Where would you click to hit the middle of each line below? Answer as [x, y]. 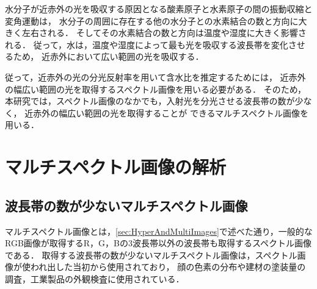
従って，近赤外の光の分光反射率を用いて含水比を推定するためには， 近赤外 [155, 77]
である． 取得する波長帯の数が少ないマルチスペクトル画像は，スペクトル [151, 255]
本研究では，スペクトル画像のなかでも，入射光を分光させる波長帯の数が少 [154, 101]
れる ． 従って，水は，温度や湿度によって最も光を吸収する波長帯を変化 [147, 44]
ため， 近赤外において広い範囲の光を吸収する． [108, 56]
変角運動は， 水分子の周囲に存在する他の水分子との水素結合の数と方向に [152, 20]
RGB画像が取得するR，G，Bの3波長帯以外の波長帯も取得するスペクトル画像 [158, 243]
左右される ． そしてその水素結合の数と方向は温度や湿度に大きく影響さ [164, 33]
